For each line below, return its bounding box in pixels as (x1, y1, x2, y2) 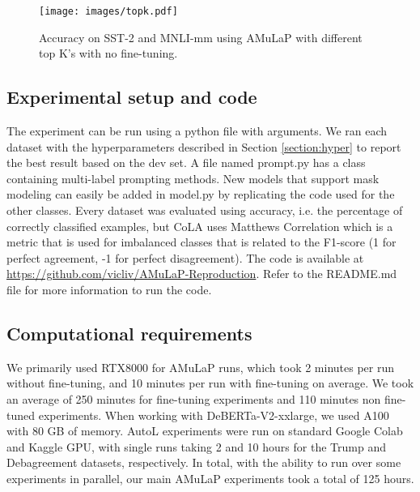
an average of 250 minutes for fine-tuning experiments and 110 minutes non (6, 390, 381, 407)
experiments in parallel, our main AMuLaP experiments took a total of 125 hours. (6, 469, 414, 486)
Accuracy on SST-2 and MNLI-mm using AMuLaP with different (39, 28, 363, 45)
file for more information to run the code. (6, 280, 212, 297)
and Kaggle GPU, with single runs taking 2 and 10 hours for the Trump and (6, 438, 386, 455)
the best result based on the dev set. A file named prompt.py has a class (6, 154, 366, 171)
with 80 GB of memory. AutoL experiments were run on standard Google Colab (6, 422, 403, 439)
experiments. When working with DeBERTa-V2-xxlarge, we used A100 (38, 406, 389, 423)
